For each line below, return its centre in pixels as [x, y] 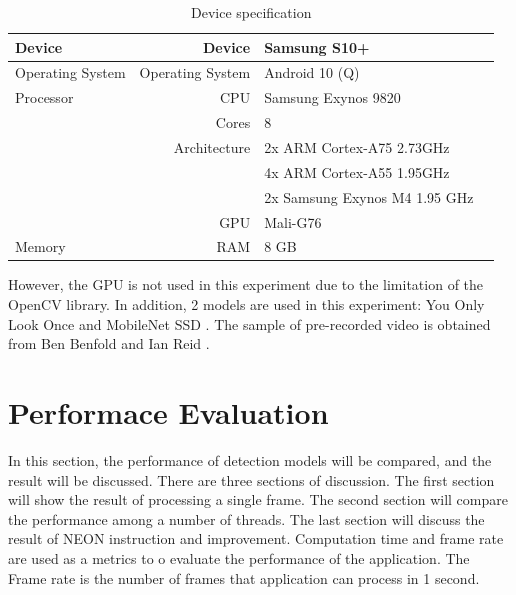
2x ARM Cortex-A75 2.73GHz [357, 146]
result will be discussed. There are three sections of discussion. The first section [251, 479]
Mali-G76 [293, 221]
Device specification [251, 12]
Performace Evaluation [168, 412]
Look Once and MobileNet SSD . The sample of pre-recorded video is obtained [249, 323]
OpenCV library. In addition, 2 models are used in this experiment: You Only [246, 304]
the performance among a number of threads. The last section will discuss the [246, 518]
